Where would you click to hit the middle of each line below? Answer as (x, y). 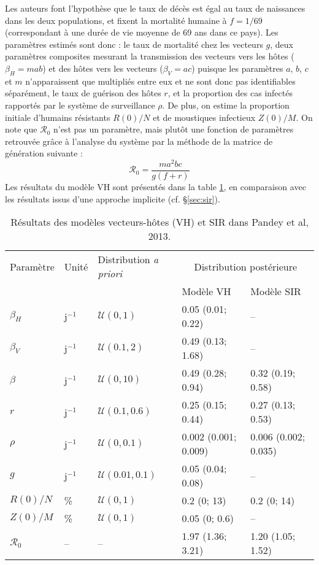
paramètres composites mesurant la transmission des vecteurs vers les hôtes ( (150, 56)
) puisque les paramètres (237, 68)
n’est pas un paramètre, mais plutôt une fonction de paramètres (173, 129)
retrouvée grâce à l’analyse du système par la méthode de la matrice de (139, 141)
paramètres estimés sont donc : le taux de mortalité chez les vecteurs (134, 44)
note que (21, 129)
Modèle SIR (276, 291)
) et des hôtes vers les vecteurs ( (103, 68)
